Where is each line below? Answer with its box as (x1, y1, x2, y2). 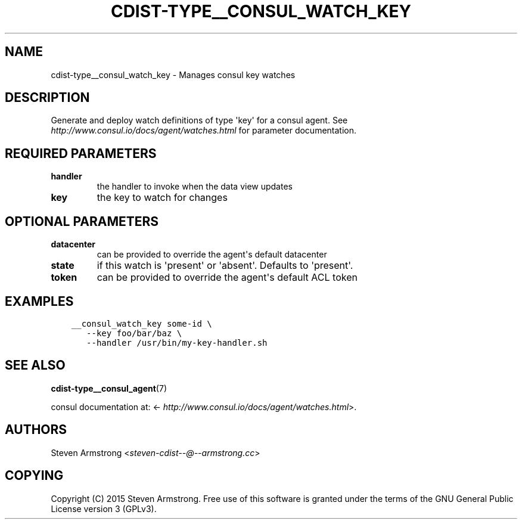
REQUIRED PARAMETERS (5, 145, 157, 161)
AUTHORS (5, 422, 67, 438)
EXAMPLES (5, 293, 74, 309)
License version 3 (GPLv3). (51, 503, 157, 514)
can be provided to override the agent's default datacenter (97, 249, 327, 260)
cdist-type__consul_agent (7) (51, 383, 167, 393)
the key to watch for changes (97, 191, 228, 204)
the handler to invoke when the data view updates (97, 181, 293, 192)
